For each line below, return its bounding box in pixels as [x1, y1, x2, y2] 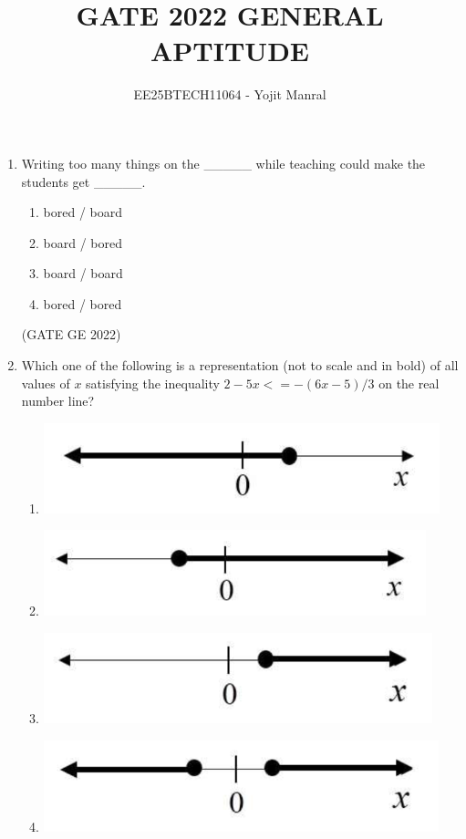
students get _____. [21, 171, 146, 191]
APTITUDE [150, 32, 309, 69]
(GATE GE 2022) [21, 325, 121, 344]
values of [21, 373, 70, 392]
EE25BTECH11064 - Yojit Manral [133, 85, 326, 104]
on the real [378, 373, 440, 392]
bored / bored [43, 294, 122, 313]
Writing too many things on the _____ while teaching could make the [21, 153, 426, 172]
